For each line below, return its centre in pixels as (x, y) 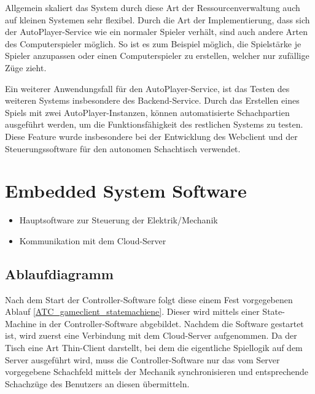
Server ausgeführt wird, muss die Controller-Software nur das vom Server (142, 359)
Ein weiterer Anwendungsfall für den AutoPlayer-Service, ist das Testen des (147, 88)
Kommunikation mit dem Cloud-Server (93, 240)
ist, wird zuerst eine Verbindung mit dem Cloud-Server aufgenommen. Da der (151, 335)
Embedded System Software (126, 191)
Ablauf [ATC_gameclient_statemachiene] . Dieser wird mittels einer (132, 311)
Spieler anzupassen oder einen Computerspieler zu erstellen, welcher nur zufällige (157, 56)
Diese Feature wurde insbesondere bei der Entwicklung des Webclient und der (151, 136)
